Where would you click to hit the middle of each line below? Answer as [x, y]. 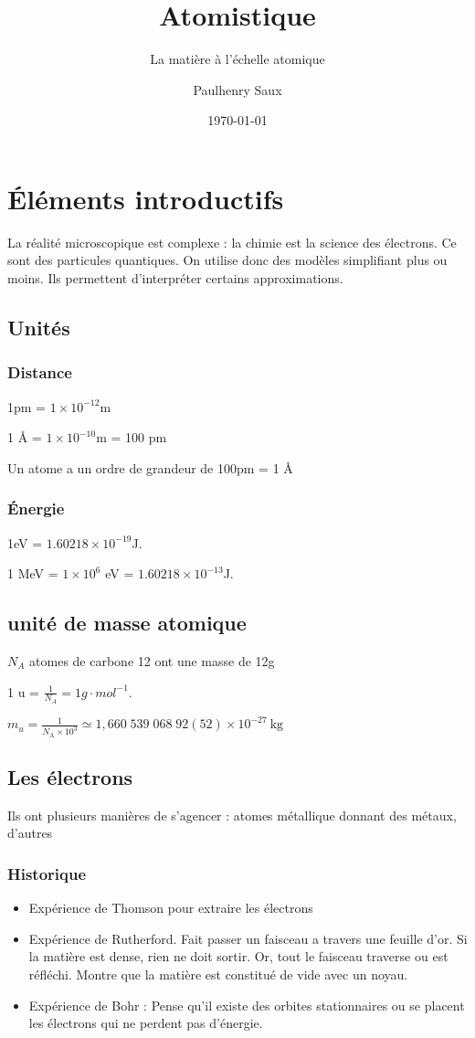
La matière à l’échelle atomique [237, 59]
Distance [40, 372]
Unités [39, 328]
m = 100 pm [132, 437]
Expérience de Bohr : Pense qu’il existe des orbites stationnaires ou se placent [247, 1005]
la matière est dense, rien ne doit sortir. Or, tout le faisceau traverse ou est [238, 956]
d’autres [30, 833]
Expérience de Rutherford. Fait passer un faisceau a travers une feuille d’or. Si [248, 938]
